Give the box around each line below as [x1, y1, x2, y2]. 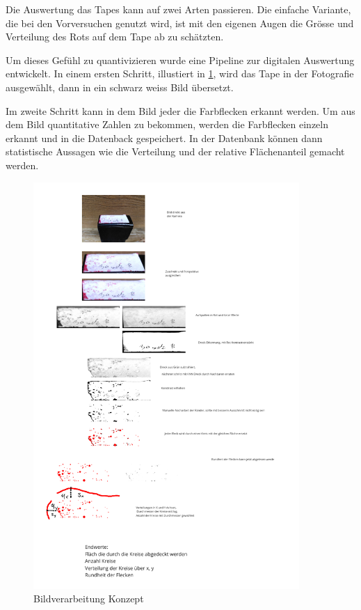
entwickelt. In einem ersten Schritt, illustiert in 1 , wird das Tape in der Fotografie [6, 66, 354, 81]
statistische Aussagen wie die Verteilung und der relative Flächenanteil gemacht [6, 144, 345, 159]
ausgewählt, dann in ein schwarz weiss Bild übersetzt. [6, 79, 234, 94]
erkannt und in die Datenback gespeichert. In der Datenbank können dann [6, 130, 323, 145]
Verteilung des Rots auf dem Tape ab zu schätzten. [6, 29, 224, 44]
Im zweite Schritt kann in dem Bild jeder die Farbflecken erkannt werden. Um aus [6, 103, 355, 118]
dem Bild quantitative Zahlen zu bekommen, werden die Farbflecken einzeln [6, 117, 329, 132]
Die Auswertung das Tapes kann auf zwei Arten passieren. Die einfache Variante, [6, 2, 351, 16]
